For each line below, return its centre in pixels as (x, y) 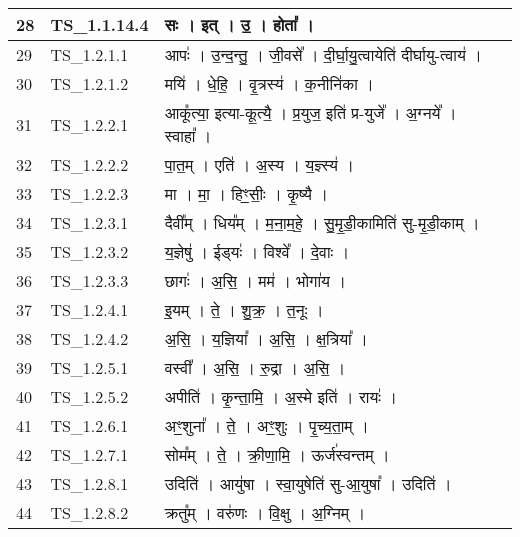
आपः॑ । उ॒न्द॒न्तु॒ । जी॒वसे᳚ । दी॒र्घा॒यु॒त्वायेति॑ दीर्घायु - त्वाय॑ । (323, 54)
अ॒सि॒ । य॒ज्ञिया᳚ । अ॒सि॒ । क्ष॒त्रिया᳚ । (266, 338)
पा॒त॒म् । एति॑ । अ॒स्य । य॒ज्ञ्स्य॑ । (259, 164)
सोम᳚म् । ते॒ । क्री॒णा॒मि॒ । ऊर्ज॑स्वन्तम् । (277, 454)
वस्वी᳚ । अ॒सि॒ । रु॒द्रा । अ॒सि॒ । (255, 367)
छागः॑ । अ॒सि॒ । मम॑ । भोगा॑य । (255, 280)
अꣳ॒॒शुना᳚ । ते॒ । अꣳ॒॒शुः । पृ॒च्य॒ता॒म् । (266, 425)
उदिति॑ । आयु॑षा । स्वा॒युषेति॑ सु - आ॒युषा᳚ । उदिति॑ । (308, 483)
